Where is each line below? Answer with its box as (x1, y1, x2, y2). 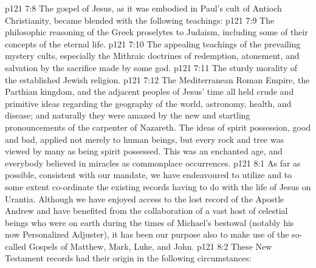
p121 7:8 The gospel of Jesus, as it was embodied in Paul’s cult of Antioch (5, 2, 282, 14)
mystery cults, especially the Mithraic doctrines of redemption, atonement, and (5, 49, 300, 62)
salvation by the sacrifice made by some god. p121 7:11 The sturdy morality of (5, 61, 298, 74)
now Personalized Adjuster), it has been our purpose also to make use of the (5, 228, 289, 241)
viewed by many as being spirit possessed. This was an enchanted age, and (5, 145, 283, 157)
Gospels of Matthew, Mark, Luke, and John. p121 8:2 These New (29, 239, 272, 252)
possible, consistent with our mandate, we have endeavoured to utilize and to (5, 168, 292, 181)
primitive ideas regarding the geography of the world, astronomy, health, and (5, 97, 292, 109)
